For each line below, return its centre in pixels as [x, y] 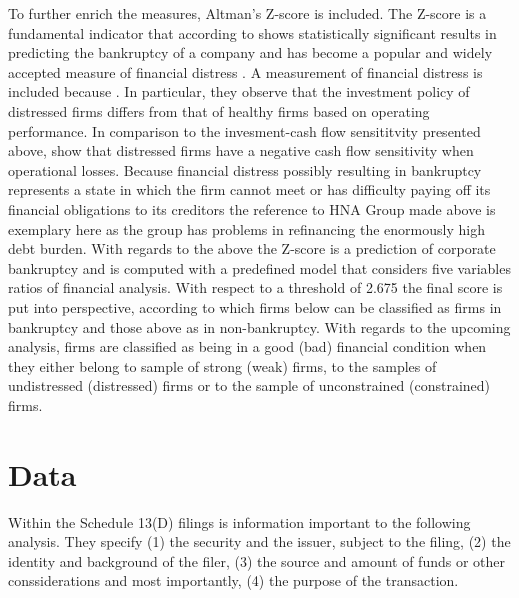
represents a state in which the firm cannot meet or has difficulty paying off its [249, 189]
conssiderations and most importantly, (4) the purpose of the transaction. [233, 580]
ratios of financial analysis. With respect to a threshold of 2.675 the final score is [255, 287]
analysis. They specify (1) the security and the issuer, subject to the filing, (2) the [259, 541]
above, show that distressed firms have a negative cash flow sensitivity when [241, 150]
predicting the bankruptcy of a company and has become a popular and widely [250, 52]
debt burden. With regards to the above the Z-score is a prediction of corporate [252, 248]
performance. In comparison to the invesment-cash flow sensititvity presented [244, 130]
